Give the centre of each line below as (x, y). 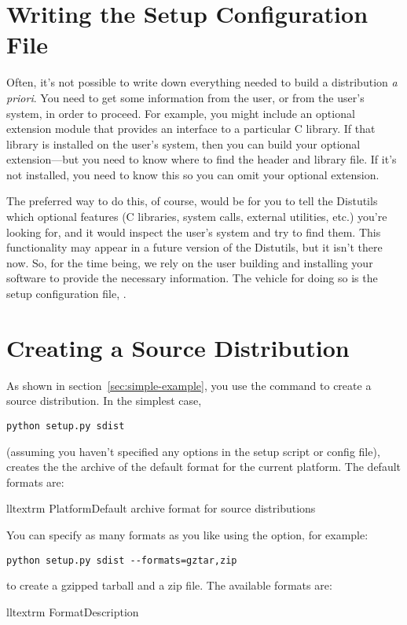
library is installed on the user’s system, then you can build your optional (183, 143)
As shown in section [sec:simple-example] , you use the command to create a (189, 385)
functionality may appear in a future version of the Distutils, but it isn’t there (194, 247)
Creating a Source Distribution (178, 347)
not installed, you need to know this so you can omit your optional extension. (193, 174)
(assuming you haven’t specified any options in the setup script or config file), (193, 451)
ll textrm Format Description (73, 611)
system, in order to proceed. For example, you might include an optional (181, 113)
